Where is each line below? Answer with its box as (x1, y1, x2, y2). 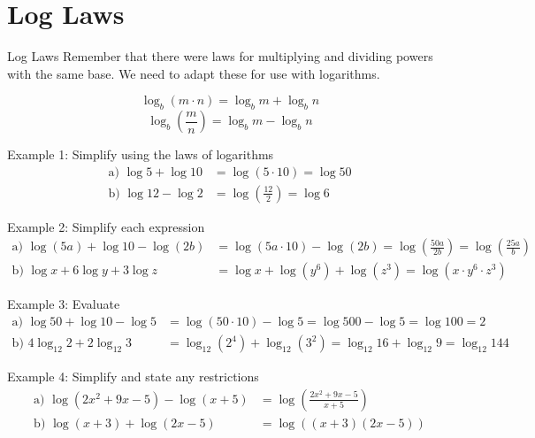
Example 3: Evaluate (7, 295, 120, 313)
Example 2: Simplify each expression (7, 217, 205, 235)
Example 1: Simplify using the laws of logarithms (7, 145, 274, 164)
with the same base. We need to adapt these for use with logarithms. (7, 64, 380, 82)
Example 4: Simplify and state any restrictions (7, 367, 259, 386)
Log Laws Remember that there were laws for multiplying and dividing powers (7, 47, 433, 65)
